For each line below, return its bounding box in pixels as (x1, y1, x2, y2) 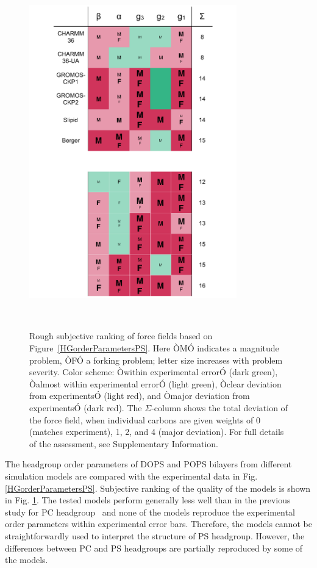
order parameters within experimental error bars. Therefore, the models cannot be (5, 517, 312, 530)
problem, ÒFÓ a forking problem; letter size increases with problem (29, 353, 283, 366)
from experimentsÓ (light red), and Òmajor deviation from (29, 389, 250, 402)
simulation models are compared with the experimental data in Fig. (5, 470, 258, 483)
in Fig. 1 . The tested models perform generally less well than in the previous (5, 494, 291, 506)
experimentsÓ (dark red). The (29, 401, 142, 414)
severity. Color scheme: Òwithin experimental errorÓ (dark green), (29, 365, 278, 378)
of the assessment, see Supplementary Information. (29, 437, 219, 450)
